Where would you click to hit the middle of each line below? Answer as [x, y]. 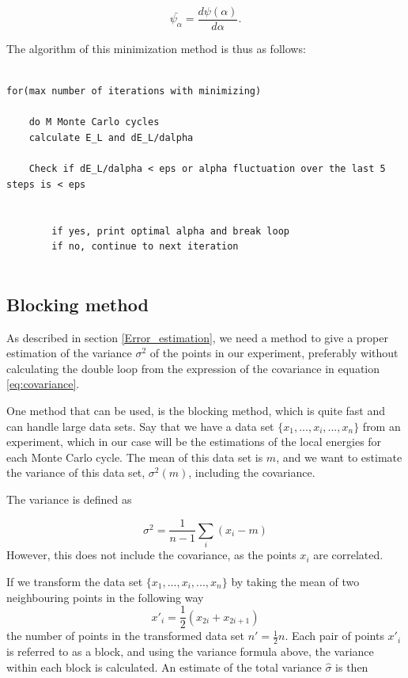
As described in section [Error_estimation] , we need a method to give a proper [197, 337]
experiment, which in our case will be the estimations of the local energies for [194, 442]
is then [352, 667]
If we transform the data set [75, 581]
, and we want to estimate [339, 457]
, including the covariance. [252, 472]
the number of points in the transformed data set [125, 636]
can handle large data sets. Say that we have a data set [140, 426]
